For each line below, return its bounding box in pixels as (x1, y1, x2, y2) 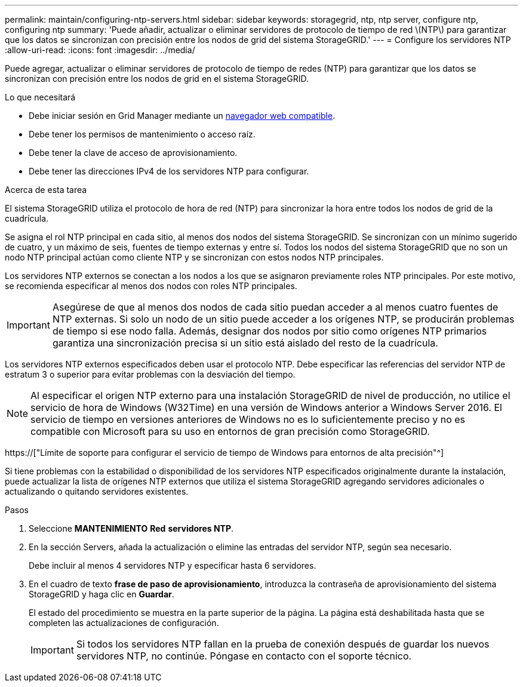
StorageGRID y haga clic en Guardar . (29, 589, 174, 599)
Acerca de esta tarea (5, 185, 87, 195)
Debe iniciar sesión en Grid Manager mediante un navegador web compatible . (29, 111, 336, 121)
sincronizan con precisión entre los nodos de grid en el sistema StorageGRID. (5, 73, 309, 84)
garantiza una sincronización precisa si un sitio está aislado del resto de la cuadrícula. (52, 337, 438, 349)
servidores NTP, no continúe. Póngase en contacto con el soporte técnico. (76, 650, 412, 662)
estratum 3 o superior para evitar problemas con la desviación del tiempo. (5, 369, 296, 379)
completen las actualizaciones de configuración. (29, 618, 219, 628)
